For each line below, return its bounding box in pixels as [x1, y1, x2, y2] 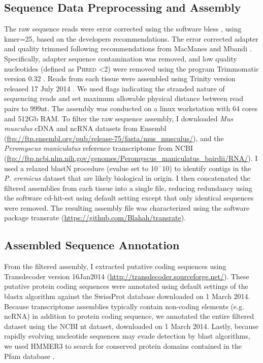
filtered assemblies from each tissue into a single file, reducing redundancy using [4, 182, 252, 193]
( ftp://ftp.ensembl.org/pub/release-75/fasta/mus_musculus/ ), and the [4, 133, 224, 143]
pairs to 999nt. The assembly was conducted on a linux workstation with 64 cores [4, 103, 258, 113]
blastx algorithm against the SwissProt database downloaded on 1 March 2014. [4, 291, 250, 302]
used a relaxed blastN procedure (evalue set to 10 [4, 162, 158, 173]
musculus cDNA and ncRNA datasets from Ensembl [4, 123, 167, 134]
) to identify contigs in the [169, 162, 251, 173]
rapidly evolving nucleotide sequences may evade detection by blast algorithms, [4, 331, 250, 341]
